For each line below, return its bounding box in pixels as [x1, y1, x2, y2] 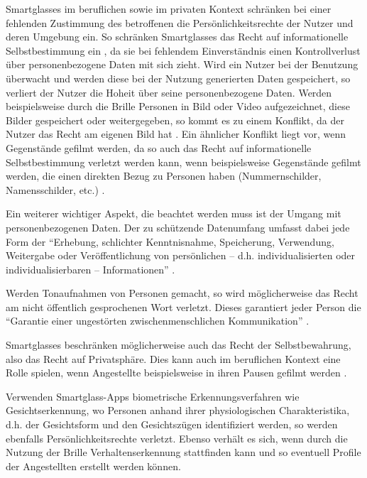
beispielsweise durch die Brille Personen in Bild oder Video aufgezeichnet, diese [6, 99, 350, 114]
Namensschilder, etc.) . [6, 182, 105, 197]
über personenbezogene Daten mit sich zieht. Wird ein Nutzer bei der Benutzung [6, 57, 358, 72]
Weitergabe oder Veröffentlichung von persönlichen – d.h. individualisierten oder [6, 248, 356, 263]
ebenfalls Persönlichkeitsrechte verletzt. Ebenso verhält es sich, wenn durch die [6, 430, 348, 445]
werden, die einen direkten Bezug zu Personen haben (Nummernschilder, [6, 168, 322, 183]
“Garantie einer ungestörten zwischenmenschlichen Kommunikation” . [6, 313, 310, 328]
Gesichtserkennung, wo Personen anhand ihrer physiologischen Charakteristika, [6, 403, 350, 418]
